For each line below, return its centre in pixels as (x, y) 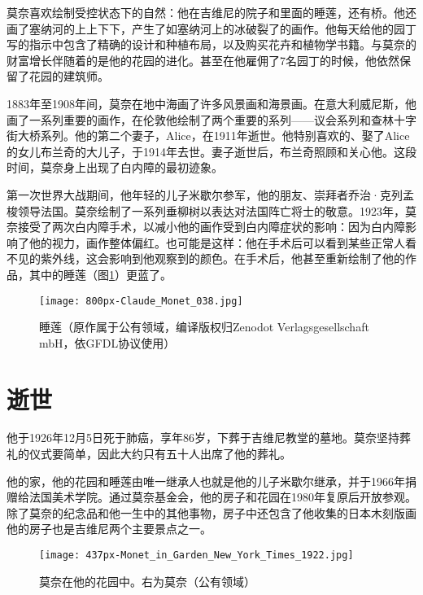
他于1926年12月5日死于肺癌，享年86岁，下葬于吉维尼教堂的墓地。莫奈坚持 (203, 437)
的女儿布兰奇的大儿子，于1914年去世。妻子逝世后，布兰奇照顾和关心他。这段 (211, 151)
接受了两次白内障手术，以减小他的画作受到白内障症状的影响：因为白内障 (211, 227)
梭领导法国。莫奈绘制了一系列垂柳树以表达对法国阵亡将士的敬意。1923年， (206, 210)
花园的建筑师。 (69, 76)
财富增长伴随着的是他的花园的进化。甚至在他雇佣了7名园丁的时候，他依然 (203, 60)
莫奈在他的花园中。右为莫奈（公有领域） (147, 581)
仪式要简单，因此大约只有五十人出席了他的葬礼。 (160, 454)
